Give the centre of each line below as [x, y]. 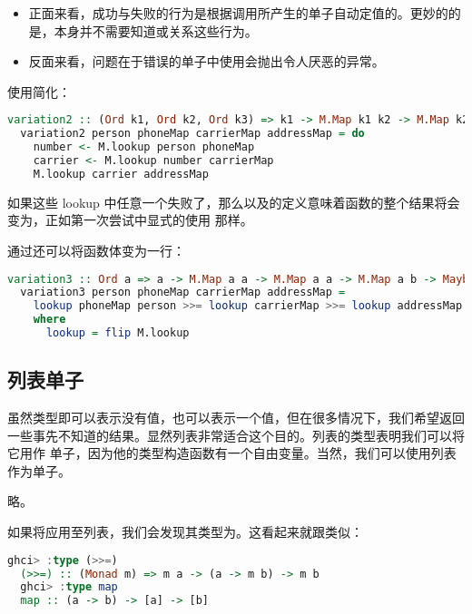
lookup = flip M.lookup [118, 333]
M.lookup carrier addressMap [121, 174]
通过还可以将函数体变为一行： [96, 250]
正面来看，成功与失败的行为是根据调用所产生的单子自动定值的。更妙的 [238, 13]
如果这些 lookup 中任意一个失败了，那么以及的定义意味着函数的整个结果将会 [234, 202]
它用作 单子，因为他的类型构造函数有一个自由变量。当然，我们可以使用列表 [232, 453]
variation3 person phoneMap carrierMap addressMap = [183, 292]
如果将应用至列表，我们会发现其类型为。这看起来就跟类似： [185, 532]
